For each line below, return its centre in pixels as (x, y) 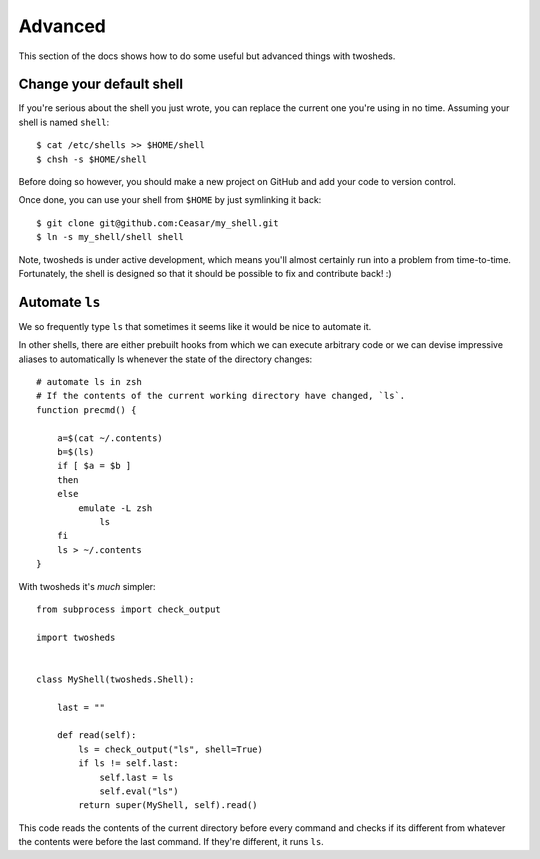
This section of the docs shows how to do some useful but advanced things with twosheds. (207, 56)
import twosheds (76, 637)
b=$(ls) (75, 451)
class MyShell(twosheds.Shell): (115, 679)
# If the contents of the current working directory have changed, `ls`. (221, 396)
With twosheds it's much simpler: (87, 586)
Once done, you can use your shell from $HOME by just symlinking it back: (170, 200)
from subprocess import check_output (129, 609)
